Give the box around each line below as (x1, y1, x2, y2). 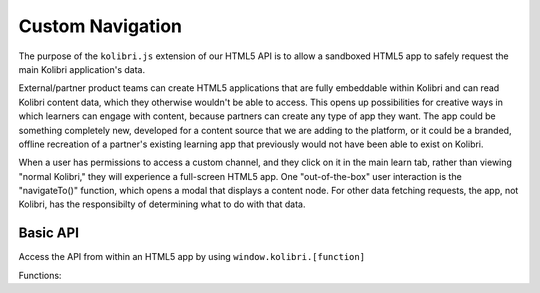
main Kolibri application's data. (18, 63, 145, 75)
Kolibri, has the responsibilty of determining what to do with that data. (18, 198, 306, 210)
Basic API (18, 225, 80, 242)
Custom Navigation (18, 15, 183, 37)
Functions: (18, 269, 62, 281)
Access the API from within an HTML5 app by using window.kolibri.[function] (18, 251, 365, 263)
